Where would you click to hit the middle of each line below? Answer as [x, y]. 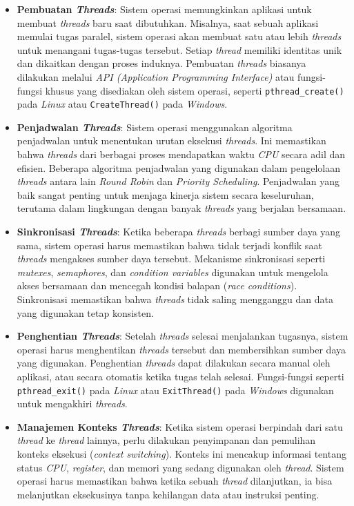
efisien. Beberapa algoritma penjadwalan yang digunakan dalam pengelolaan [179, 167]
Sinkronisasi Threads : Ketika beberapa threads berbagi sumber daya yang [179, 232]
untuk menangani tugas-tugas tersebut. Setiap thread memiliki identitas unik [179, 49]
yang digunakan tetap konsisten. [85, 312]
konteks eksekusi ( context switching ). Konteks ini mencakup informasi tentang [181, 454]
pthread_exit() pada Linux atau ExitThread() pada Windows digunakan [175, 390]
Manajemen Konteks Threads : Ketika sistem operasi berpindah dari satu [180, 426]
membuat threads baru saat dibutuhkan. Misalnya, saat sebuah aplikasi [168, 22]
